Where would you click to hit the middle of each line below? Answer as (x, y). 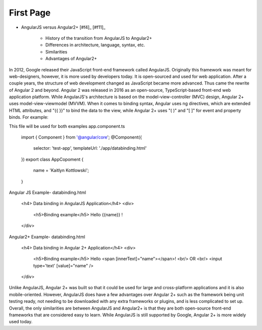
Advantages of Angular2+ (71, 59)
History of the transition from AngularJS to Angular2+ (99, 38)
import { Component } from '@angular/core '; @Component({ (82, 137)
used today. (21, 322)
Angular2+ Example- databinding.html (47, 237)
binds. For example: (29, 117)
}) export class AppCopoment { (52, 159)
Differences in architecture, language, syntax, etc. (95, 45)
